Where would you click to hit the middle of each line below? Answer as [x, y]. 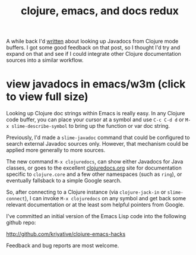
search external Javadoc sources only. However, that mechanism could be [97, 144]
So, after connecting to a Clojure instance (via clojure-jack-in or [86, 192]
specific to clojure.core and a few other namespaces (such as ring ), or [94, 174]
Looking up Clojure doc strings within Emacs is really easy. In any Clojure [96, 114]
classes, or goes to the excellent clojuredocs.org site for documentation [94, 168]
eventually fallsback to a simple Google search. [64, 181]
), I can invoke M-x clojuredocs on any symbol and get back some [105, 199]
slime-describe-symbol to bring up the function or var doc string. [91, 126]
